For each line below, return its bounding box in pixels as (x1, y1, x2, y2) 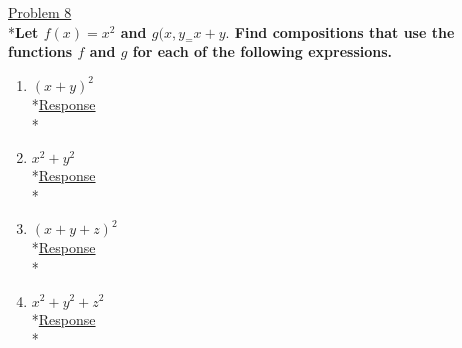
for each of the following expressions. (132, 41, 393, 62)
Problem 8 (8, 2, 72, 22)
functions (8, 41, 73, 62)
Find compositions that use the (234, 21, 455, 42)
